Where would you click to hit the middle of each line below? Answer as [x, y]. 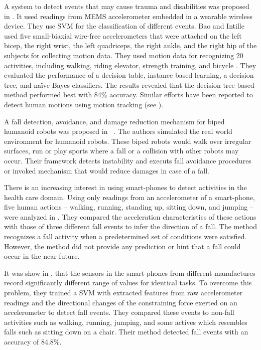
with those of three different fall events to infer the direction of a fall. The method [130, 226]
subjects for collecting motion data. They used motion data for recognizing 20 [124, 55]
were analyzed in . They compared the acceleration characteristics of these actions [130, 216]
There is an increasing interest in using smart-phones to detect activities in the [125, 187]
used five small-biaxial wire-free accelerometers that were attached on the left [123, 35]
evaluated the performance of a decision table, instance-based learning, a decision [129, 75]
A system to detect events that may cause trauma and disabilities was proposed [127, 6]
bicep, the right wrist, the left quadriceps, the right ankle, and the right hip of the [130, 45]
